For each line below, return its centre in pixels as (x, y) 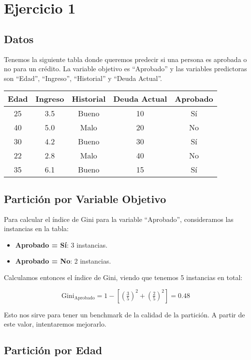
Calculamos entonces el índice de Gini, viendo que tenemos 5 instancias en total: (123, 277)
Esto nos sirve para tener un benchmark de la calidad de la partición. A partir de (125, 314)
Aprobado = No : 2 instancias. (63, 261)
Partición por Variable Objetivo (85, 198)
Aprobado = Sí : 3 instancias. (61, 244)
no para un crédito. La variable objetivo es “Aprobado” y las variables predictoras (125, 69)
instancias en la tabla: (36, 228)
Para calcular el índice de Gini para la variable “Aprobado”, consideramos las (119, 219)
